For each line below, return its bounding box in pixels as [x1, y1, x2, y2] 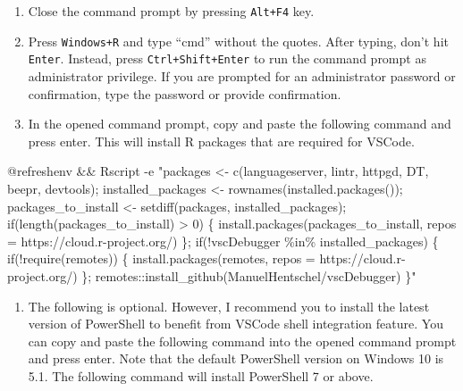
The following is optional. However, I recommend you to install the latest [28, 296, 430, 315]
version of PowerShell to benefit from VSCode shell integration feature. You [28, 314, 443, 333]
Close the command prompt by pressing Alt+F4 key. [28, 2, 315, 20]
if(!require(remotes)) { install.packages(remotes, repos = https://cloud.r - [7, 249, 406, 268]
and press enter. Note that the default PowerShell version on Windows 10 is [28, 349, 444, 368]
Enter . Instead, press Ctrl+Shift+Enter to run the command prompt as [28, 49, 426, 68]
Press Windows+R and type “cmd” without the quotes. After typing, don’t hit [28, 31, 449, 50]
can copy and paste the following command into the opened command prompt [28, 331, 457, 350]
